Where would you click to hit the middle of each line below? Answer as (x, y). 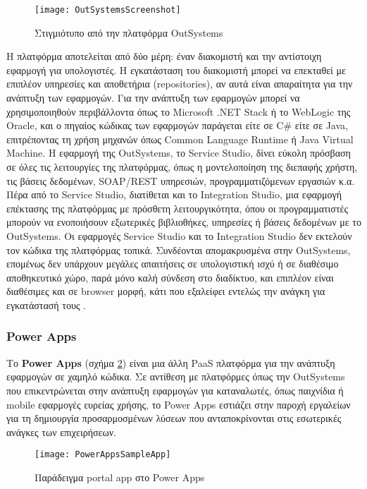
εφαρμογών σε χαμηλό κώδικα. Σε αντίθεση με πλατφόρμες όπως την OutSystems (176, 376)
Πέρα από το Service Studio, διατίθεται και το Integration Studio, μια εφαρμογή (174, 194)
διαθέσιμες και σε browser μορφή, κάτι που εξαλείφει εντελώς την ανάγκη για (166, 291)
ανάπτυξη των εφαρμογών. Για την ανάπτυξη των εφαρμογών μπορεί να (153, 98)
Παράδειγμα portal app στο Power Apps (120, 477)
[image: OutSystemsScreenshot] (108, 10)
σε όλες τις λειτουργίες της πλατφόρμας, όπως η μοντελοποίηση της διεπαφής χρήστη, (182, 167)
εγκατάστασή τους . (46, 304)
